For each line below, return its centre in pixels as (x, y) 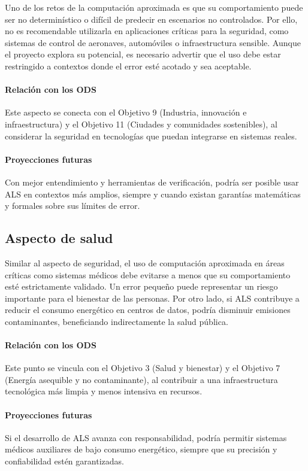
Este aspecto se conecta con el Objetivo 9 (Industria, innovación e (126, 112)
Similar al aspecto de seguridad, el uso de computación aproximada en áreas (145, 262)
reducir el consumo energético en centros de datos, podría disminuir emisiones (148, 310)
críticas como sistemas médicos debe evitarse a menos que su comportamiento (148, 274)
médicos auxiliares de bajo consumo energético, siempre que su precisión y (141, 449)
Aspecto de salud (59, 238)
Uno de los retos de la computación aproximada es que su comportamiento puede (154, 7)
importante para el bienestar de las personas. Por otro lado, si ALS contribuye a (152, 298)
